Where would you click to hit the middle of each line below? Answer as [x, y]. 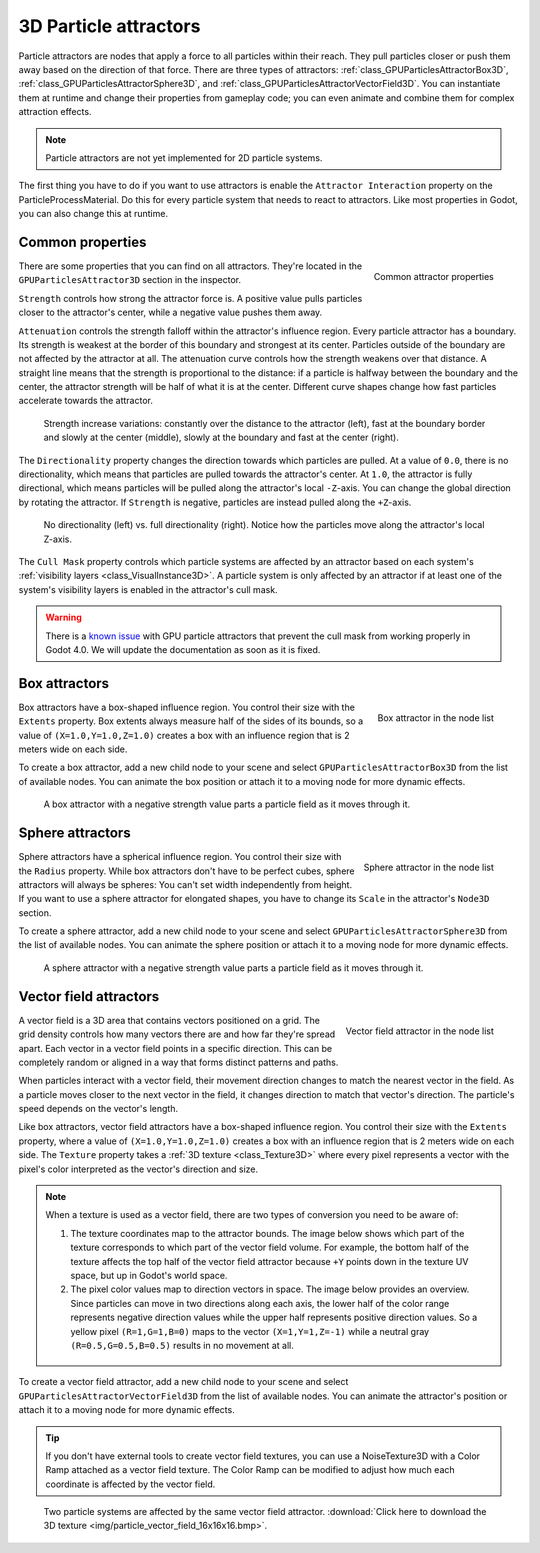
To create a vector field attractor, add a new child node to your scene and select [183, 1382]
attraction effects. [55, 112]
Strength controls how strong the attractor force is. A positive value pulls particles [190, 298]
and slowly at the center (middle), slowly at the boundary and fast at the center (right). [221, 437]
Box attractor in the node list [435, 717]
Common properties [82, 241]
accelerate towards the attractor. [86, 401]
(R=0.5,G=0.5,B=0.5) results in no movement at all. [182, 1345]
